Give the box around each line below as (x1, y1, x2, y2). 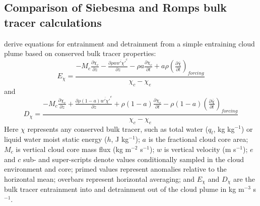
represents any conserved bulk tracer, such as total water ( (27, 123, 208, 134)
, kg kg (213, 123, 235, 134)
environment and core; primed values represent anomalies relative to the (4, 164, 227, 174)
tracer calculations (4, 14, 102, 30)
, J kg (111, 134, 129, 144)
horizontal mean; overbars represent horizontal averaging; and (4, 173, 195, 184)
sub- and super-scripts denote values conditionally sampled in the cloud (23, 153, 244, 164)
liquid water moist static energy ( (4, 134, 107, 144)
